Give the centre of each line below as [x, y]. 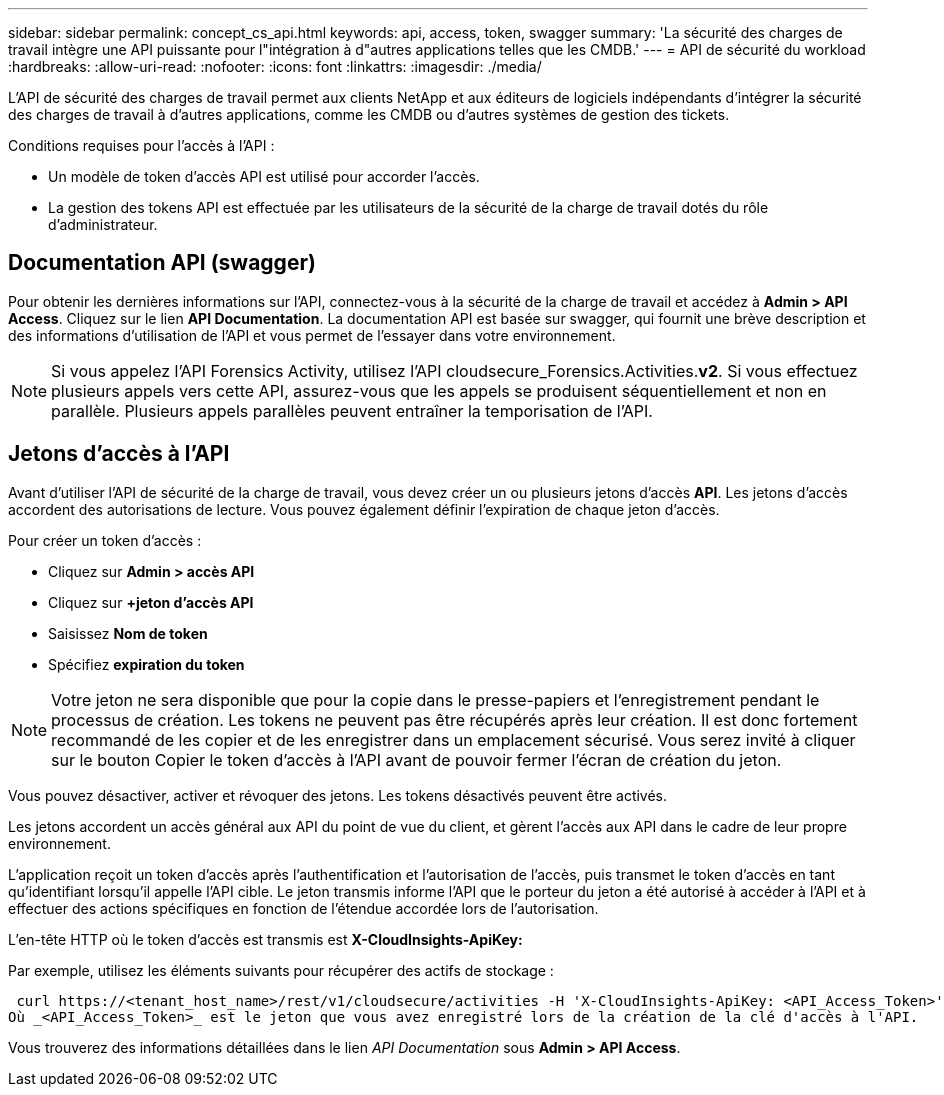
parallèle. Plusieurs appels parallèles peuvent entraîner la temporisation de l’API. [352, 410]
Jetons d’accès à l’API [119, 454]
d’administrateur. [103, 224]
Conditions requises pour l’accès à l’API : [141, 145]
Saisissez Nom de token [128, 633]
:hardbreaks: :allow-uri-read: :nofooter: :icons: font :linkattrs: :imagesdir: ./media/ [275, 66]
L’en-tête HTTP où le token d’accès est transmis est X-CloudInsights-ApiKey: [265, 939]
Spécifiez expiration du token [146, 664]
